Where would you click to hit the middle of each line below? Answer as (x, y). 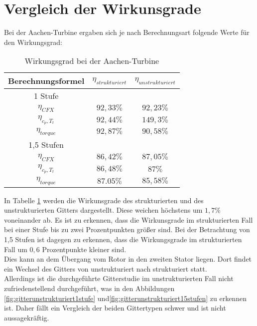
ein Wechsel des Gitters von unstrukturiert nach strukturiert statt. (106, 268)
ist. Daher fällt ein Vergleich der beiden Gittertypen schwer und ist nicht (115, 308)
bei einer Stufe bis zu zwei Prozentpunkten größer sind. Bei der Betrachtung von (127, 229)
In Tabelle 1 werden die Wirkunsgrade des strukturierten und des (104, 200)
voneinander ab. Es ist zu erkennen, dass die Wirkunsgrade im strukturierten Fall (128, 219)
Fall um (16, 249)
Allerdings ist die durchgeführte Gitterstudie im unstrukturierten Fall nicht (119, 278)
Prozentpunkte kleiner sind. (84, 249)
